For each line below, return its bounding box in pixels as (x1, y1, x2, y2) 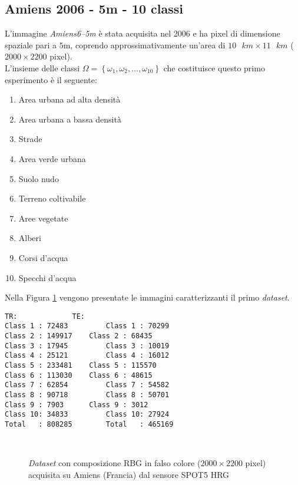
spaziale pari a (5, 38, 57, 51)
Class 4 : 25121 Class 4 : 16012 (5, 351, 170, 360)
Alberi (18, 232, 41, 244)
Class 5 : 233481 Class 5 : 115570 (5, 361, 157, 369)
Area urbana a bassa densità (18, 113, 121, 125)
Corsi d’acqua (18, 251, 68, 263)
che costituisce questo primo (163, 61, 265, 74)
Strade (18, 133, 42, 145)
